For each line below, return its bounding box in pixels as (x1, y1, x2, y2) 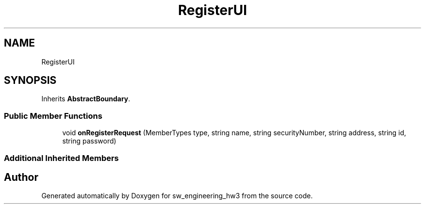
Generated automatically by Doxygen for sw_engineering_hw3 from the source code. (41, 192, 313, 200)
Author (4, 171, 38, 183)
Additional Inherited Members (4, 153, 119, 163)
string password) (62, 137, 116, 145)
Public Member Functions (4, 111, 102, 121)
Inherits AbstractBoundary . (41, 95, 131, 103)
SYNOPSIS (4, 74, 57, 87)
